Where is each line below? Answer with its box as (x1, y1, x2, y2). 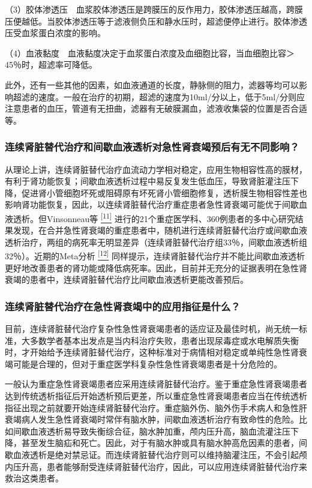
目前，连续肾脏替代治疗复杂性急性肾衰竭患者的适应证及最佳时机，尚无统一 (5, 322, 299, 335)
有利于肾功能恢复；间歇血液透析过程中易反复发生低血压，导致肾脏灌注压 (5, 175, 290, 187)
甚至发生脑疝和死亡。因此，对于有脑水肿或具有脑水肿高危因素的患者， (21, 436, 299, 449)
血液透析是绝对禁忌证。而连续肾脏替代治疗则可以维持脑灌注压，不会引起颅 (13, 448, 307, 460)
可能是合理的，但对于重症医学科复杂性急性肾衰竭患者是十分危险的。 (13, 357, 282, 370)
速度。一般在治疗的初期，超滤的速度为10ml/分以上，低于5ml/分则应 (38, 90, 305, 103)
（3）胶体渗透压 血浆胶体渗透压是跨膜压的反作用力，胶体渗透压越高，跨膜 (5, 3, 303, 15)
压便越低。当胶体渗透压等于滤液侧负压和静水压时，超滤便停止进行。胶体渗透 (5, 14, 307, 27)
